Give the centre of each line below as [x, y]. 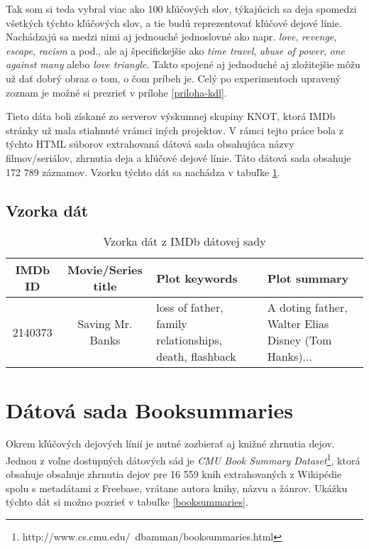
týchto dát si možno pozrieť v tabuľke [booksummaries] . [127, 502]
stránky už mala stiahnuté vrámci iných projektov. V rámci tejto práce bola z [175, 130]
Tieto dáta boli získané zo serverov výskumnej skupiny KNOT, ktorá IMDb [171, 116]
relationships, [189, 340]
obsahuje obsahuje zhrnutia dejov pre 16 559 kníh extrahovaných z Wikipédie [174, 474]
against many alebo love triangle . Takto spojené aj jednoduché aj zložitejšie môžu [183, 64]
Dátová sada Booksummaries [149, 409]
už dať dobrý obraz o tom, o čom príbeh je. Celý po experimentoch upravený [173, 78]
